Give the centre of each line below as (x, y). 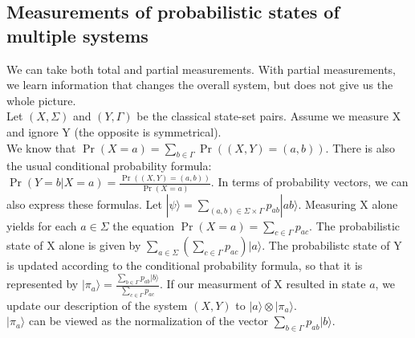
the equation (143, 225)
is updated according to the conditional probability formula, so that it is (185, 265)
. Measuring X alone (348, 204)
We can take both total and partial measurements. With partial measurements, (201, 69)
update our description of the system (97, 305)
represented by (43, 284)
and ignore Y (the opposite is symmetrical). (114, 131)
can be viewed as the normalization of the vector (148, 321)
